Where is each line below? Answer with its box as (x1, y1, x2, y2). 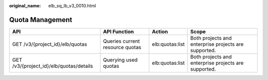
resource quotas (103, 44, 141, 51)
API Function (103, 28, 134, 35)
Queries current (103, 37, 140, 44)
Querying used (103, 56, 138, 63)
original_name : (9, 3, 41, 8)
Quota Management (9, 15, 72, 24)
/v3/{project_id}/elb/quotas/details (12, 62, 93, 69)
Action (152, 28, 168, 35)
